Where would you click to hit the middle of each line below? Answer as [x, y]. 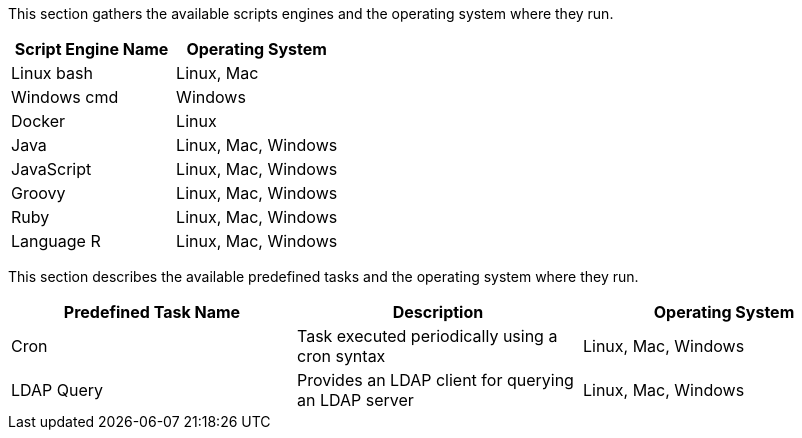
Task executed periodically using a [427, 336]
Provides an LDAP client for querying [435, 380]
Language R [56, 241]
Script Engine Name [91, 49]
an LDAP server [355, 400]
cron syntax [341, 356]
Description [438, 312]
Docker [38, 121]
